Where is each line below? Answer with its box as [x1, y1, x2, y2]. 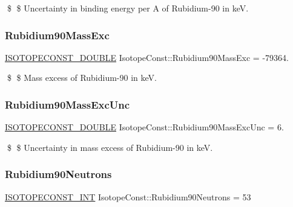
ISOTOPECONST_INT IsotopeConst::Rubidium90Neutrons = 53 [5, 190, 251, 203]
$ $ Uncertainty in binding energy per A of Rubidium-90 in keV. [7, 2, 249, 14]
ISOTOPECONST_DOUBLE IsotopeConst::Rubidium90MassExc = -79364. [5, 51, 289, 63]
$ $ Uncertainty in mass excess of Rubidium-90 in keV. [7, 141, 213, 153]
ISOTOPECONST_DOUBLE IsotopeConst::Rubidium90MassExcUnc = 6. [5, 121, 284, 133]
